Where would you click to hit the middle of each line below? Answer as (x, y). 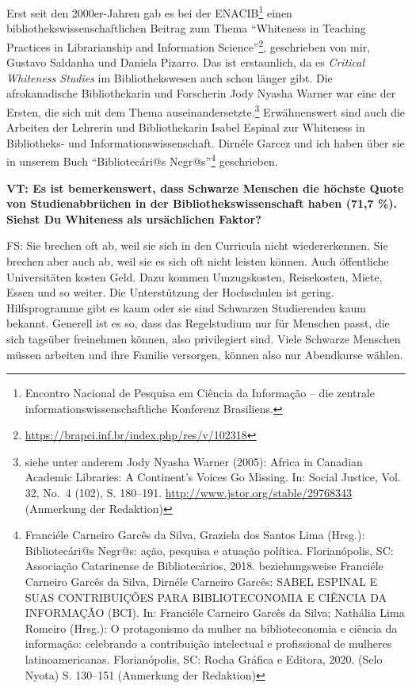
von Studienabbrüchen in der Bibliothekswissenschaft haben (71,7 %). (202, 203)
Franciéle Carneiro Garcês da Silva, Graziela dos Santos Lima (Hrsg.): (195, 535)
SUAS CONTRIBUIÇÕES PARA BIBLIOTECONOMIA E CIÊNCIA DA (206, 597)
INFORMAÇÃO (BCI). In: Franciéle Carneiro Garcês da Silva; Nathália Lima (215, 612)
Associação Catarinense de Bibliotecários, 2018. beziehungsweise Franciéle (204, 566)
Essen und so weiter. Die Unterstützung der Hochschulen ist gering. (170, 292)
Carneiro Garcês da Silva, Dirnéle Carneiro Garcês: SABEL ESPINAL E (201, 582)
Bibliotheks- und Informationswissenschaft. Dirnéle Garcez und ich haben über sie (206, 142)
